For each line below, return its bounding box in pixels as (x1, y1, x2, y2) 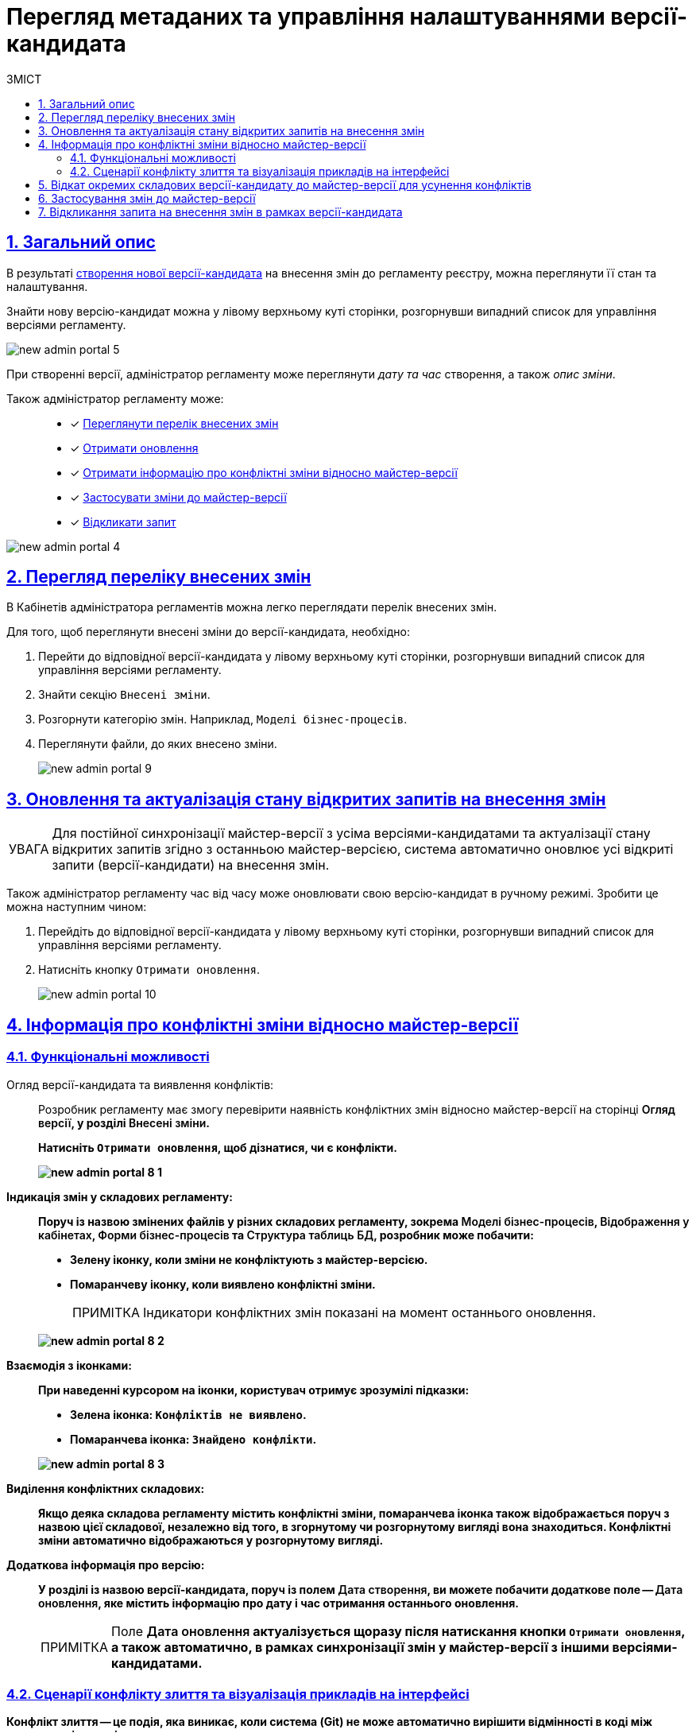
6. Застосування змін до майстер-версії (38, 191, 256, 205)
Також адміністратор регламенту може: (6, 391, 224, 405)
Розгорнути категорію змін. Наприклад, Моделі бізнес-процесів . (38, 712, 408, 727)
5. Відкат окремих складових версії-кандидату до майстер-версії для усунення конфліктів (38, 177, 532, 192)
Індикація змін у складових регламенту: (6, 1189, 233, 1204)
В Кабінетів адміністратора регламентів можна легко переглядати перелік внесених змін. (6, 600, 497, 614)
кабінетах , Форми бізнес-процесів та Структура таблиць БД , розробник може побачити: (38, 1227, 534, 1242)
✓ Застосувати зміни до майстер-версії (70, 490, 287, 504)
